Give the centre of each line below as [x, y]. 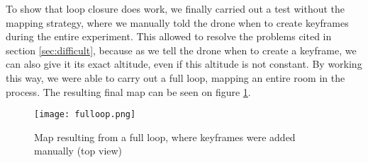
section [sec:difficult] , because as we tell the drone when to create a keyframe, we [181, 50]
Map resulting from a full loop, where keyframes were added [165, 137]
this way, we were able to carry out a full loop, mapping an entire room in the [175, 77]
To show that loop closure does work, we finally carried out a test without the [175, 8]
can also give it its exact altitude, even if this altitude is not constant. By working [184, 64]
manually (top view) [78, 151]
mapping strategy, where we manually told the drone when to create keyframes [177, 22]
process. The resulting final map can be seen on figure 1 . [128, 91]
